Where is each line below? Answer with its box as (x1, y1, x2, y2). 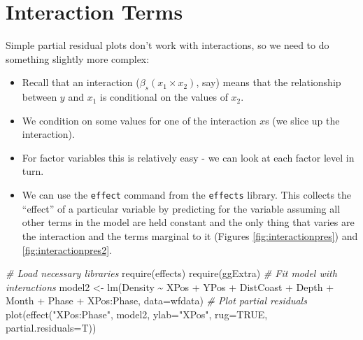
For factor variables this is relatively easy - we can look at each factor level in (22, 150, 355, 164)
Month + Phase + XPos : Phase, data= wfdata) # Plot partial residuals (6, 293, 307, 308)
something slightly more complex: (6, 51, 150, 66)
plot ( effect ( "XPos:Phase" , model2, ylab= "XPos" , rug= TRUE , (6, 306, 268, 321)
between (22, 90, 57, 104)
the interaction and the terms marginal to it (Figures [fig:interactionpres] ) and (22, 228, 358, 243)
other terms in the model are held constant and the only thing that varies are (22, 215, 355, 229)
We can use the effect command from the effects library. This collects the (22, 187, 352, 202)
